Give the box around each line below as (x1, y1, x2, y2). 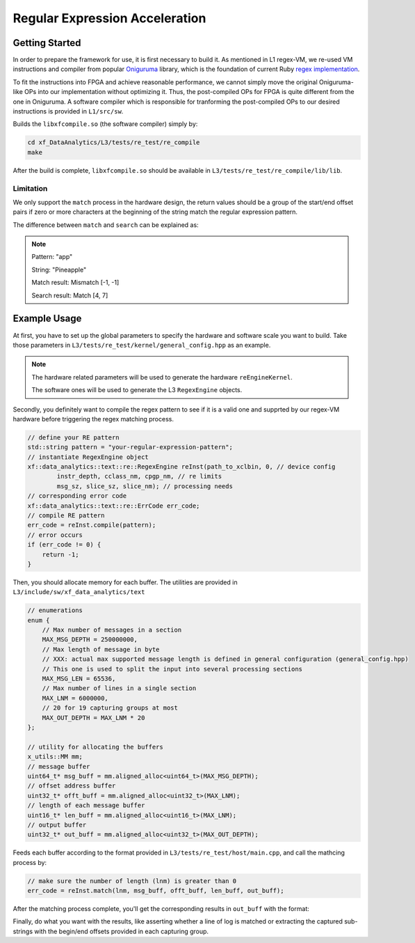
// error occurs (27, 531, 83, 539)
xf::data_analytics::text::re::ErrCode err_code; (27, 501, 200, 510)
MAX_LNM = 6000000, (42, 694, 109, 702)
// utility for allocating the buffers (27, 742, 163, 751)
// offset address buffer (27, 782, 116, 790)
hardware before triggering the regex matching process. (13, 414, 174, 423)
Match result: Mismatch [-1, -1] (31, 279, 120, 287)
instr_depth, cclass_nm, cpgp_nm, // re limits (56, 472, 222, 481)
